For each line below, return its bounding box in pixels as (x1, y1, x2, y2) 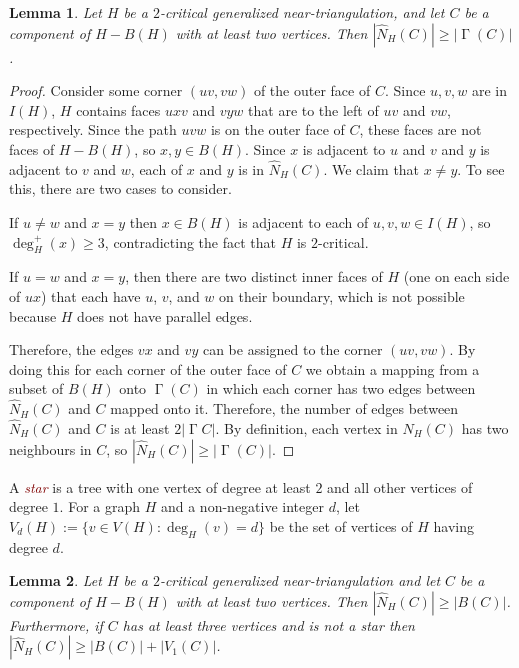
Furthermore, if (9, 614, 103, 635)
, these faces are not (359, 119, 482, 140)
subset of (9, 378, 64, 399)
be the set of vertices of (269, 515, 413, 536)
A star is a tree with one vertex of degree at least (9, 476, 311, 497)
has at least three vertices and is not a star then (122, 614, 415, 635)
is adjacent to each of (238, 211, 369, 232)
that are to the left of (248, 99, 379, 120)
